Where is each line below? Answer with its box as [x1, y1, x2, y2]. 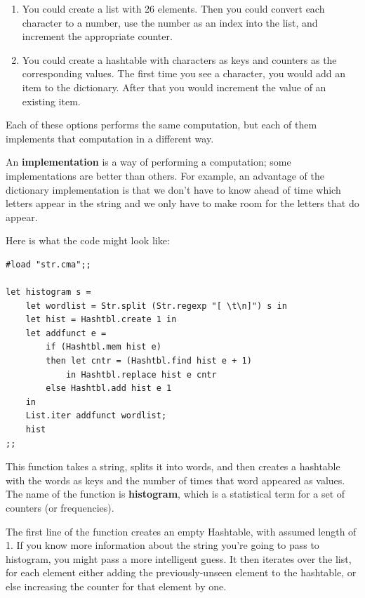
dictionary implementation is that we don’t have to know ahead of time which [6, 182, 341, 197]
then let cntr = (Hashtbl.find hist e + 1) [46, 356, 252, 366]
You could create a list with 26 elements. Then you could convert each [22, 1, 325, 15]
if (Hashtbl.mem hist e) [46, 342, 161, 352]
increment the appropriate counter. [22, 29, 173, 44]
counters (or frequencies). [6, 500, 114, 514]
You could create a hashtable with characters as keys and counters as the [22, 52, 337, 67]
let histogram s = [6, 287, 91, 298]
